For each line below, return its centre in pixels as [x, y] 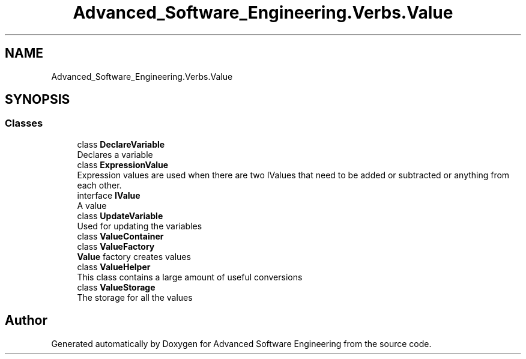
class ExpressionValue [123, 164]
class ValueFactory [116, 246]
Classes [24, 123]
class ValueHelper [114, 267]
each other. [99, 185]
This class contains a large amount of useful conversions [190, 277]
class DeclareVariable [121, 144]
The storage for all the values [135, 297]
